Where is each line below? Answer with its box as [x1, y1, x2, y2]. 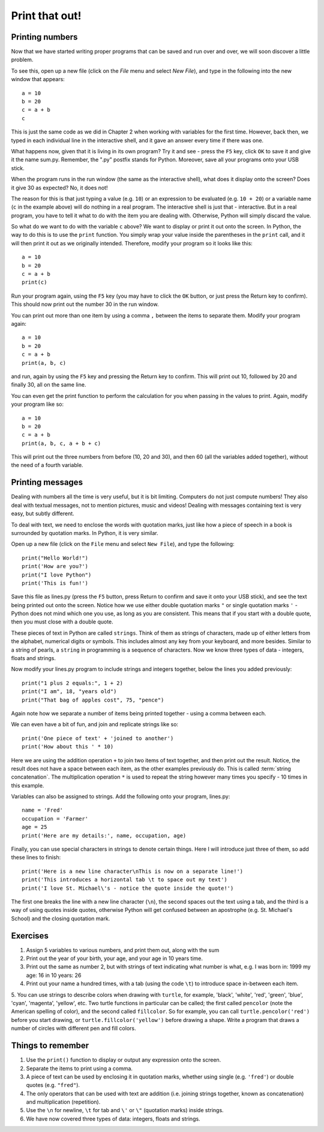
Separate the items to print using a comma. [26, 1065, 133, 1072]
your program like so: [11, 400, 64, 408]
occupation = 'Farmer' [22, 815, 89, 822]
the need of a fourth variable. [11, 462, 83, 469]
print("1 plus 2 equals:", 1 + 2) [22, 679, 123, 687]
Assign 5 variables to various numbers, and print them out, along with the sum [26, 946, 220, 953]
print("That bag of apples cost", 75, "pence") [22, 696, 164, 703]
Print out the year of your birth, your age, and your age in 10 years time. [26, 955, 203, 962]
